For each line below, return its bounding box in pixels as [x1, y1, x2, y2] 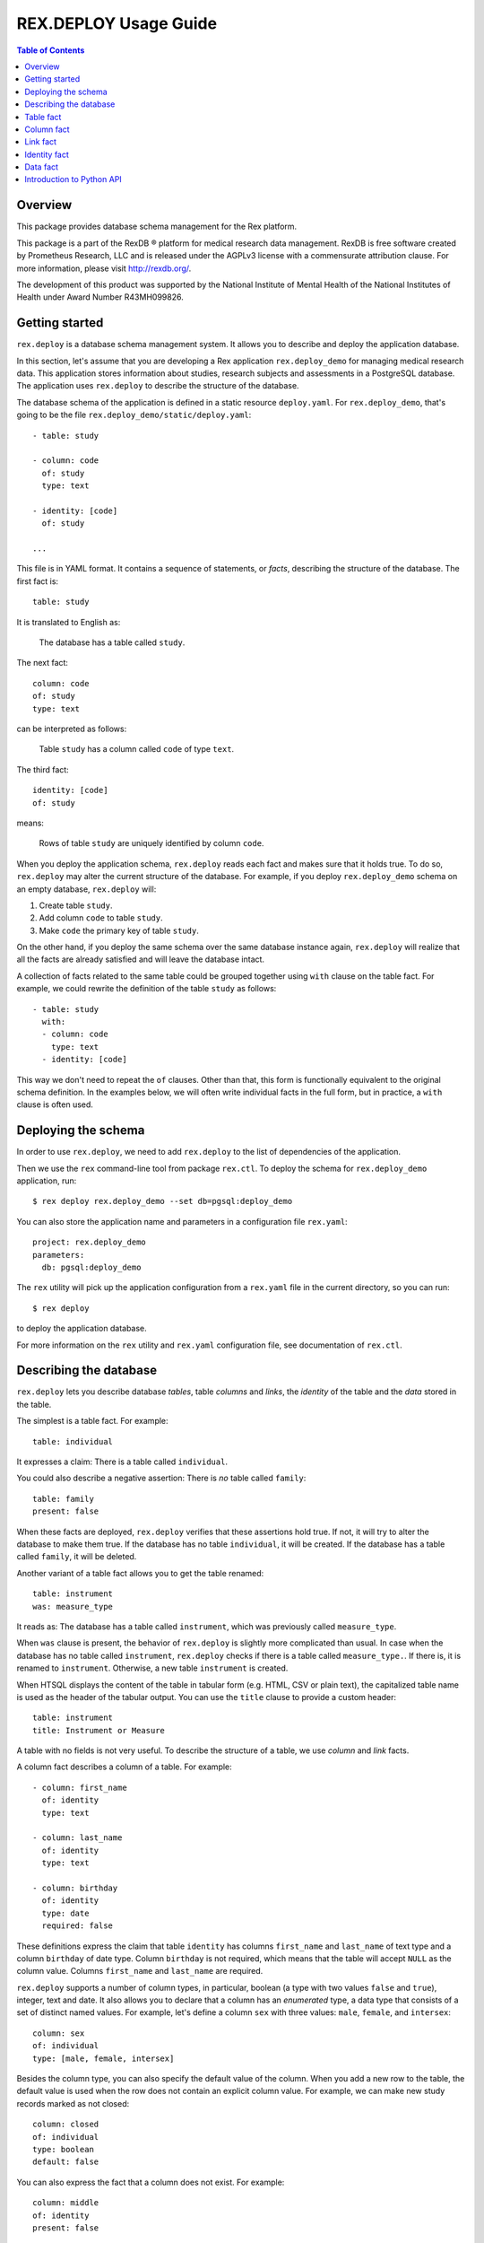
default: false [32, 2157, 99, 2167]
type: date [41, 1907, 90, 1918]
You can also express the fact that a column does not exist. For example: [16, 2177, 285, 2187]
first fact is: [16, 575, 58, 587]
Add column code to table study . [39, 912, 163, 923]
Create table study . [39, 900, 113, 911]
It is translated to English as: [16, 616, 121, 627]
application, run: [16, 1175, 77, 1186]
